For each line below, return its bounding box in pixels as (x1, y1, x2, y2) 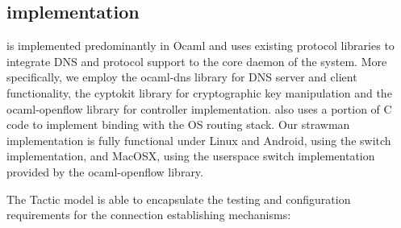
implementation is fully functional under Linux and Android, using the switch (6, 131, 391, 148)
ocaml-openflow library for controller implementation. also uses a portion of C (6, 100, 392, 117)
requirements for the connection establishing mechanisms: (6, 206, 291, 223)
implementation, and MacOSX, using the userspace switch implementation (6, 147, 375, 164)
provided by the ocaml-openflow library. (6, 163, 203, 180)
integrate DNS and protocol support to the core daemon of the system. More (6, 52, 387, 69)
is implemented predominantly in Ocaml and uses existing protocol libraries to (6, 37, 395, 54)
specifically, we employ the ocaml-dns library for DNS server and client (6, 68, 357, 85)
